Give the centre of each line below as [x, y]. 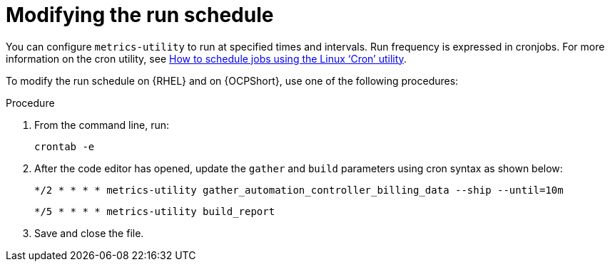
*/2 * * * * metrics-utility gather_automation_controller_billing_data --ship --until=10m [299, 190]
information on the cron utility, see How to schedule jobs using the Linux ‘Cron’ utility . [206, 58]
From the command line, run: [102, 125]
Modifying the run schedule [140, 15]
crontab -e [65, 146]
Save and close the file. [89, 233]
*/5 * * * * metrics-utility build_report [155, 211]
